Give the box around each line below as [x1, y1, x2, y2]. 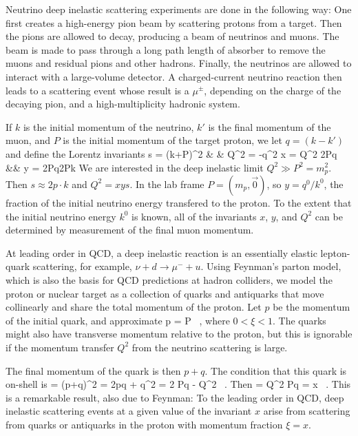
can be [315, 209, 343, 223]
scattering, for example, [32, 259, 132, 273]
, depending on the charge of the [204, 83, 341, 97]
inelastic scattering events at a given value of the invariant [6, 404, 252, 418]
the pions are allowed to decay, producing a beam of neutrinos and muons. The [6, 29, 339, 43]
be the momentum [273, 300, 350, 314]
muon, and [6, 133, 50, 147]
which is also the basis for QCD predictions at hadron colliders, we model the [6, 272, 333, 287]
